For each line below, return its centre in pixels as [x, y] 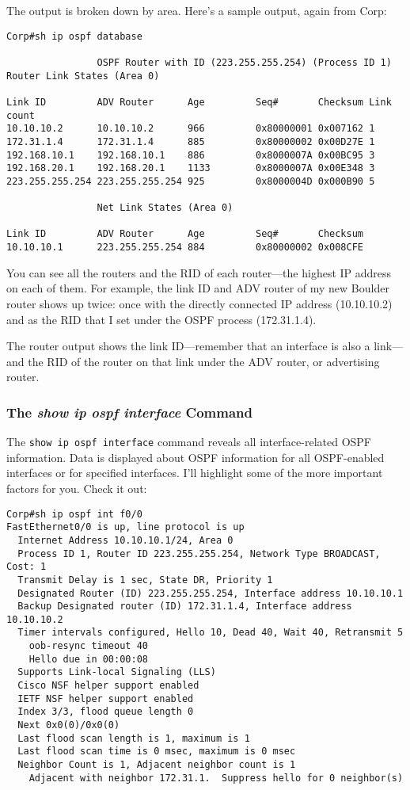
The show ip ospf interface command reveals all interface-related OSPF [189, 442]
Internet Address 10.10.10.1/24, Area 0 [125, 540]
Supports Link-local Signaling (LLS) [117, 672]
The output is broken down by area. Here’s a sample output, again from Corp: [197, 10]
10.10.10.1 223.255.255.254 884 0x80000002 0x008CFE [185, 248]
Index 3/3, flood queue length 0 [106, 712]
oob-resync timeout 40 [88, 646]
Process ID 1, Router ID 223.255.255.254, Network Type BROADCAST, [199, 553]
